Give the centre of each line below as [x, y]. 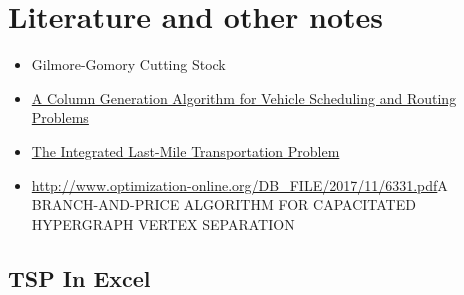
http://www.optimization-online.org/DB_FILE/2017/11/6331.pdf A [239, 184]
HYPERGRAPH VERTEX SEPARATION [163, 223]
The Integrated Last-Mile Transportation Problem [185, 150]
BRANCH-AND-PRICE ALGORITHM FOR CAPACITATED [223, 204]
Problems [60, 117]
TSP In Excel [79, 277]
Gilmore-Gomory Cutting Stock [128, 64]
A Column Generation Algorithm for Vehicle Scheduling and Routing [244, 97]
